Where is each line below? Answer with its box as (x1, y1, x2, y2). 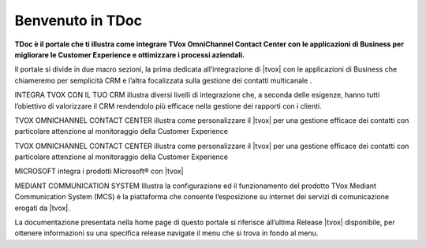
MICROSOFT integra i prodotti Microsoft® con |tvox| (14, 166, 185, 176)
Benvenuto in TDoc (14, 12, 142, 29)
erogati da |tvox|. (14, 203, 71, 213)
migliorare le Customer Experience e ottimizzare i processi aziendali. (14, 50, 245, 59)
